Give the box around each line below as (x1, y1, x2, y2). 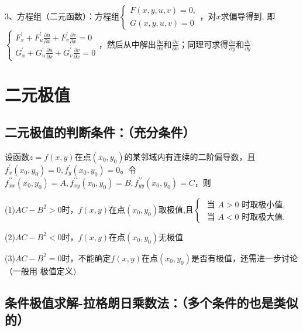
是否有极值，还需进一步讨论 (191, 251, 298, 264)
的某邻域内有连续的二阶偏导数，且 (124, 150, 256, 162)
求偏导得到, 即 (221, 10, 276, 22)
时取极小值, (242, 200, 285, 209)
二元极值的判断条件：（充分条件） (5, 122, 195, 141)
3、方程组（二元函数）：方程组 (5, 10, 119, 22)
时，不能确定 (61, 251, 111, 264)
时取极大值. (242, 213, 285, 221)
